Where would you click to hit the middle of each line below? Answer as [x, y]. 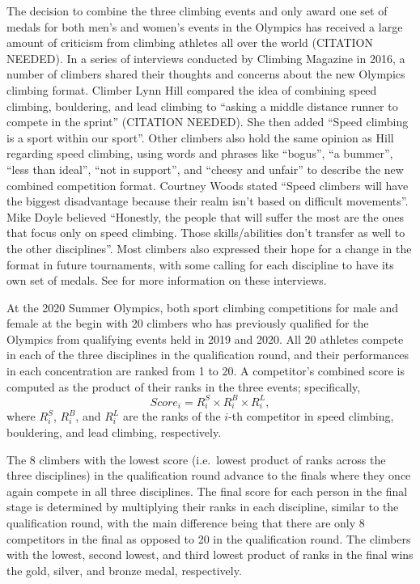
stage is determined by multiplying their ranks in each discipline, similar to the [203, 507]
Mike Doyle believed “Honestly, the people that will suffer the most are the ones [205, 216]
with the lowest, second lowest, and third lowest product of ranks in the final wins [210, 554]
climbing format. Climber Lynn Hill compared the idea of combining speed [192, 89]
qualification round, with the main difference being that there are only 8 [186, 523]
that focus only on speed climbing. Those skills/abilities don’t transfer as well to [206, 233]
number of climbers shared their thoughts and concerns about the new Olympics [206, 74]
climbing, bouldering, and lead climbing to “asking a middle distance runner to [202, 106]
